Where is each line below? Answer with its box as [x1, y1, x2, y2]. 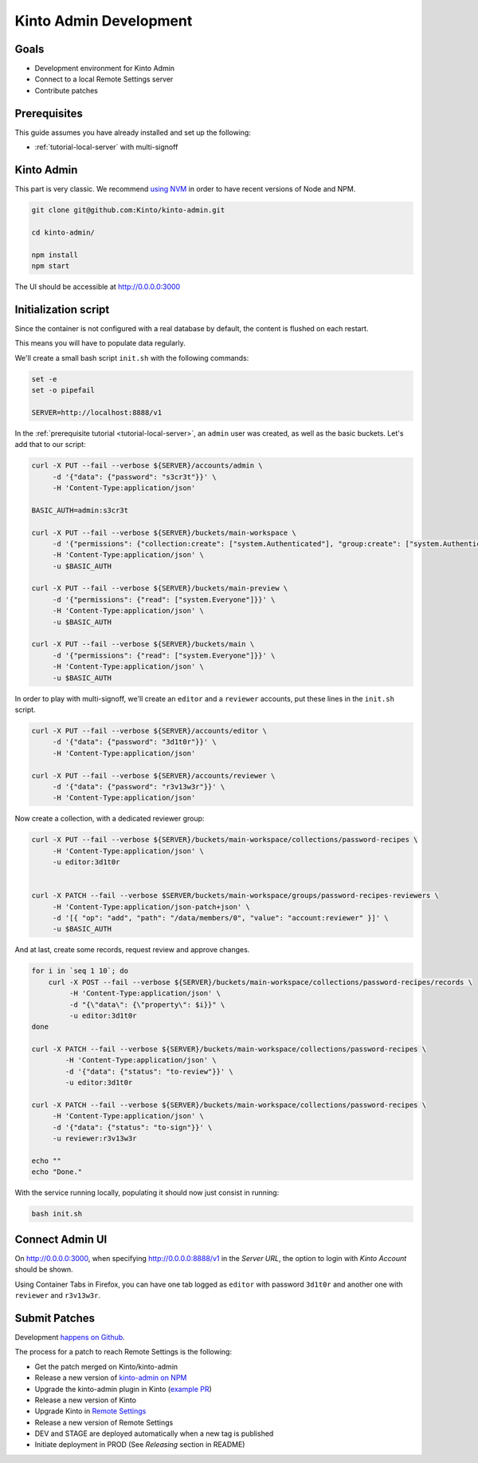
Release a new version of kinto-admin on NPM [34, 1373, 187, 1382]
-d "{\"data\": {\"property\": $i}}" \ [69, 1000, 225, 1009]
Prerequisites [14, 106, 83, 120]
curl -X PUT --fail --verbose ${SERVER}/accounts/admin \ [31, 461, 263, 470]
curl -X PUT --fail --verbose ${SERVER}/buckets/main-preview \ [31, 583, 288, 593]
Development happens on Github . [14, 1332, 125, 1342]
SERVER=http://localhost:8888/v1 [31, 408, 163, 417]
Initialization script [14, 302, 110, 316]
